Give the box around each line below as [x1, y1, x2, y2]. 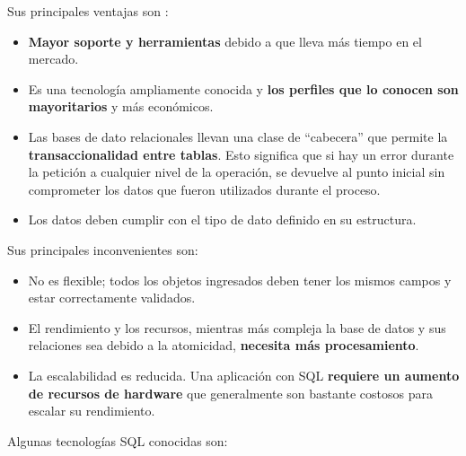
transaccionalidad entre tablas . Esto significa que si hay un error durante [28, 145, 454, 163]
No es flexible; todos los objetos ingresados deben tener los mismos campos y [28, 270, 452, 289]
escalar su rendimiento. [28, 401, 155, 420]
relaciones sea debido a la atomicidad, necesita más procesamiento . [28, 336, 419, 355]
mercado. [28, 49, 79, 68]
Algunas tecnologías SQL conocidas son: [7, 431, 228, 450]
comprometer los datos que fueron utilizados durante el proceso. [28, 180, 381, 198]
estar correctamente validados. [28, 288, 196, 307]
